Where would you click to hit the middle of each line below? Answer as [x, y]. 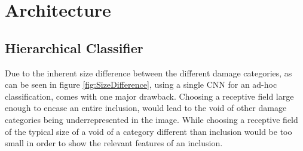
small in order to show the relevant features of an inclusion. [114, 143]
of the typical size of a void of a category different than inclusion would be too [149, 131]
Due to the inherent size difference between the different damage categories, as [149, 73]
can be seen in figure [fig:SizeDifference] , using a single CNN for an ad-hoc [141, 84]
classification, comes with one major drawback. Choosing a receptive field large [149, 96]
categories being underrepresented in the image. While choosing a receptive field [151, 119]
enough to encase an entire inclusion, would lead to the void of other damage [146, 108]
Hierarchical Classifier [74, 47]
